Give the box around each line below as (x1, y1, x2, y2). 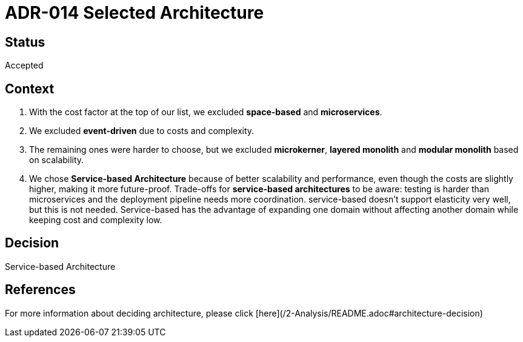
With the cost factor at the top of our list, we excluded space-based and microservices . (29, 107, 382, 118)
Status (5, 34, 45, 50)
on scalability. (29, 155, 84, 166)
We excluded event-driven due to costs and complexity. (29, 126, 255, 136)
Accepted (5, 60, 44, 71)
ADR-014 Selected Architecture (5, 2, 264, 23)
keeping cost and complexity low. (29, 215, 162, 226)
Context (5, 81, 55, 96)
